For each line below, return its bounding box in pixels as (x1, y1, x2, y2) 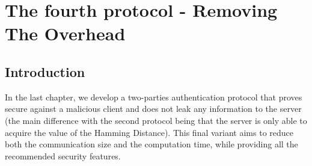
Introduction (5, 62, 85, 81)
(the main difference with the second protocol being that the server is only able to (5, 114, 307, 126)
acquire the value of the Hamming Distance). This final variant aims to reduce (5, 126, 294, 138)
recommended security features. (5, 149, 121, 162)
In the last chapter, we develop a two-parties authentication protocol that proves (5, 90, 302, 103)
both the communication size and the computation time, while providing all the (5, 138, 298, 150)
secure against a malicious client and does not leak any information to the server (5, 102, 302, 115)
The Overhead (5, 21, 126, 46)
